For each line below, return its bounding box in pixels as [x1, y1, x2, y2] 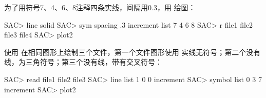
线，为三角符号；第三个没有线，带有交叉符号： [4, 56, 162, 67]
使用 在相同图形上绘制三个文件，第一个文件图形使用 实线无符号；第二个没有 [4, 46, 261, 57]
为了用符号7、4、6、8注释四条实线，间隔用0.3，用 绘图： [4, 2, 196, 12]
